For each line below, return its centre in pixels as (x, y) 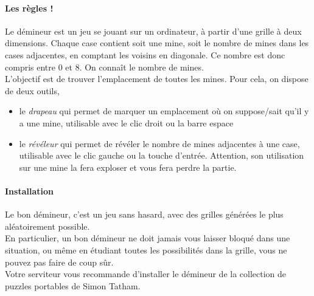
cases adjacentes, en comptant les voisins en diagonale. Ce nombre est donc (145, 54)
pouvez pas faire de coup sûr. (59, 262)
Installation (29, 191)
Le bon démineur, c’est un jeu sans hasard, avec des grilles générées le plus (144, 214)
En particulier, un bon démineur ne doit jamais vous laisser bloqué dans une (148, 238)
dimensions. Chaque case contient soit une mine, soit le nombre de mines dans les (157, 43)
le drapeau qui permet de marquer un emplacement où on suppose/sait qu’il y (164, 111)
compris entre (30, 67)
